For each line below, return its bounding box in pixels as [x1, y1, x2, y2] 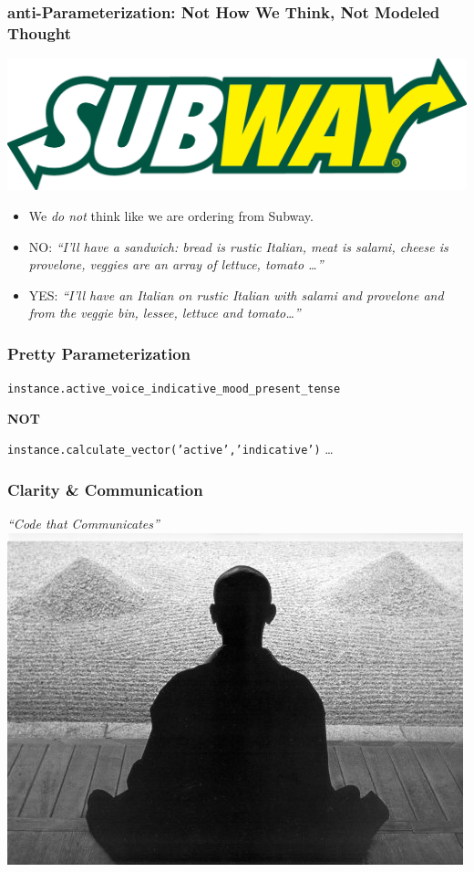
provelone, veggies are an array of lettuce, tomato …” [28, 255, 324, 274]
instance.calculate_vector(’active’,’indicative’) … [7, 439, 334, 458]
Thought [7, 21, 72, 44]
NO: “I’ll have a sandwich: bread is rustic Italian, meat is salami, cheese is [28, 236, 448, 256]
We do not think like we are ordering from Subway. [28, 205, 314, 225]
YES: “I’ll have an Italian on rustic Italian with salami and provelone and [28, 285, 444, 304]
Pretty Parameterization [7, 341, 191, 364]
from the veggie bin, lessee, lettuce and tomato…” [28, 303, 301, 322]
